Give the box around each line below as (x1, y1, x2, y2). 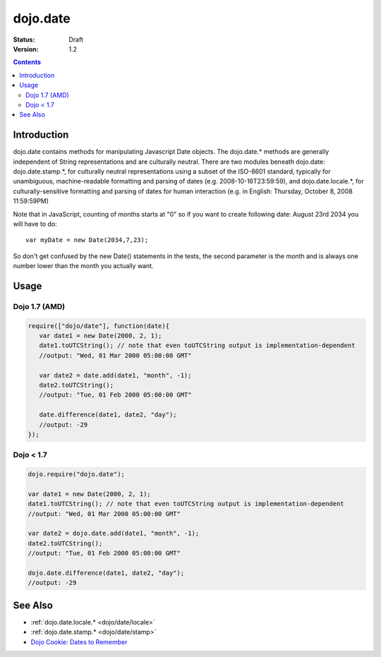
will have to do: (13, 219, 57, 228)
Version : (13, 44, 39, 53)
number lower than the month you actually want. (13, 262, 155, 270)
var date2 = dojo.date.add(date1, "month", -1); (28, 529, 200, 538)
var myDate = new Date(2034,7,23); (25, 236, 149, 244)
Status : (13, 35, 35, 44)
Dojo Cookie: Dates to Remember (30, 637, 128, 646)
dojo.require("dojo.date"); (28, 470, 125, 478)
